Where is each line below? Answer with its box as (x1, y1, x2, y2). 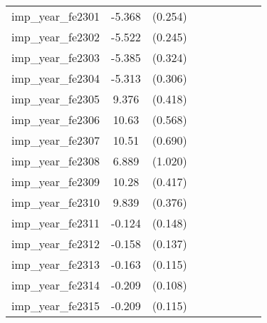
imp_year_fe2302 (11, 29, 100, 45)
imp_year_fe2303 (11, 49, 100, 66)
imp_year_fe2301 (11, 8, 100, 24)
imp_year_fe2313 (11, 256, 100, 272)
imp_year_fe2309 (11, 173, 100, 190)
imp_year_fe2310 (11, 194, 100, 210)
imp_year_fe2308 (11, 153, 100, 169)
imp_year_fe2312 (11, 235, 100, 252)
